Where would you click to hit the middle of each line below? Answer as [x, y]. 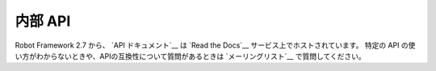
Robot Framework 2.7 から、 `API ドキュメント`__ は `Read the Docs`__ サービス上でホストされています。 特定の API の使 [215, 45]
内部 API [43, 21]
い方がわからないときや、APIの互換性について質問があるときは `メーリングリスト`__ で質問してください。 [191, 56]
